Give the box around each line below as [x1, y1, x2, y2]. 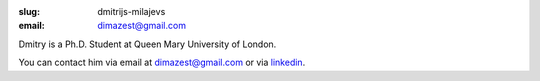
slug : [18, 6, 40, 17]
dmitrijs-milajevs [97, 6, 166, 17]
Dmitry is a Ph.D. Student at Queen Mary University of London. [18, 38, 277, 50]
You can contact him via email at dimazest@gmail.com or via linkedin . [18, 56, 306, 69]
